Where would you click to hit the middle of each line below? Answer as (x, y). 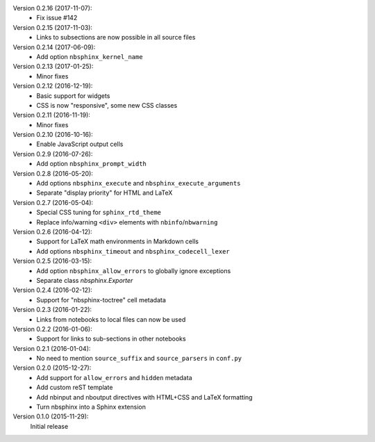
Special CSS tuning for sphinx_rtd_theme (99, 213)
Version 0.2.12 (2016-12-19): (53, 86)
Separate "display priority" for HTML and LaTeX (105, 193)
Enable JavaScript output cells (80, 144)
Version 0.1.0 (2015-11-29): (51, 416)
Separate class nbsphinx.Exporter (85, 280)
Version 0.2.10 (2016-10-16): (53, 135)
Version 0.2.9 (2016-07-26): (53, 154)
